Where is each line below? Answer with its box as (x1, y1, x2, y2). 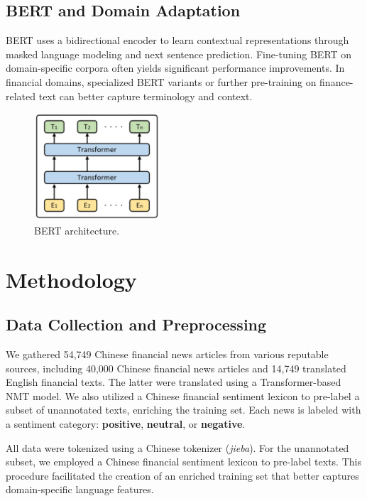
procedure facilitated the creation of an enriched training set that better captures (6, 468, 359, 483)
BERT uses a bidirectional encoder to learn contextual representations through (6, 33, 349, 48)
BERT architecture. (34, 222, 120, 237)
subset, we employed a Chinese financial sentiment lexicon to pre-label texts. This (6, 454, 361, 469)
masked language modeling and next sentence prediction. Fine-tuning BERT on (6, 46, 352, 61)
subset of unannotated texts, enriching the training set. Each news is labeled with (6, 402, 361, 417)
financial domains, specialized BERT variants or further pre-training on (6, 74, 317, 89)
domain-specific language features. (6, 482, 154, 497)
